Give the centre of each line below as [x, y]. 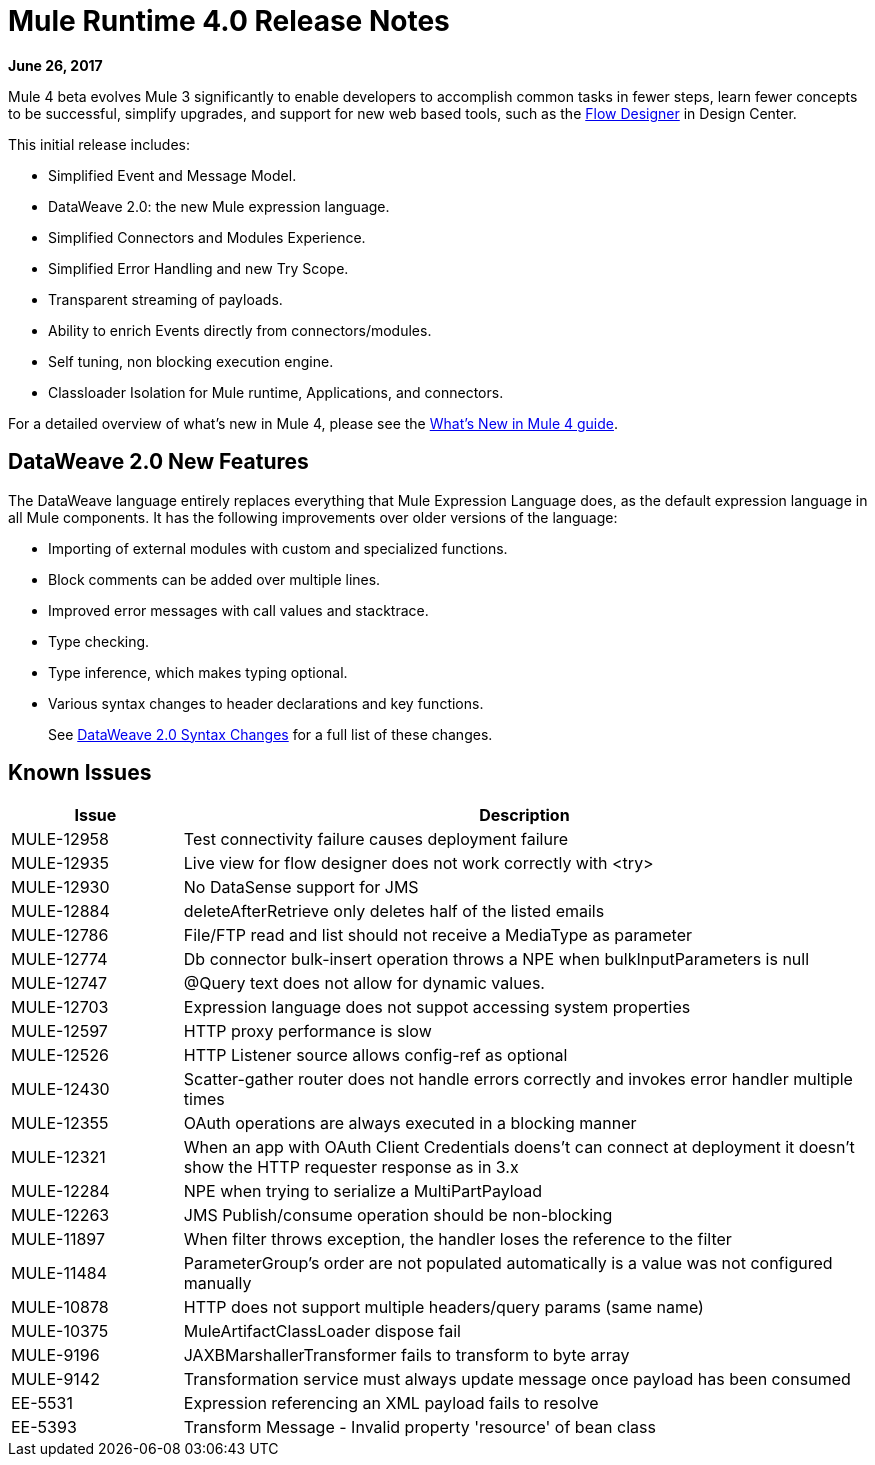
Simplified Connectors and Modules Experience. [207, 237]
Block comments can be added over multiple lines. [214, 579]
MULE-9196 [55, 1355]
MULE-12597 [59, 1031]
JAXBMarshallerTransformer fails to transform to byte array [406, 1355]
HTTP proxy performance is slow [307, 1031]
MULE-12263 [60, 1215]
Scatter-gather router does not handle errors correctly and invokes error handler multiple [518, 1079]
